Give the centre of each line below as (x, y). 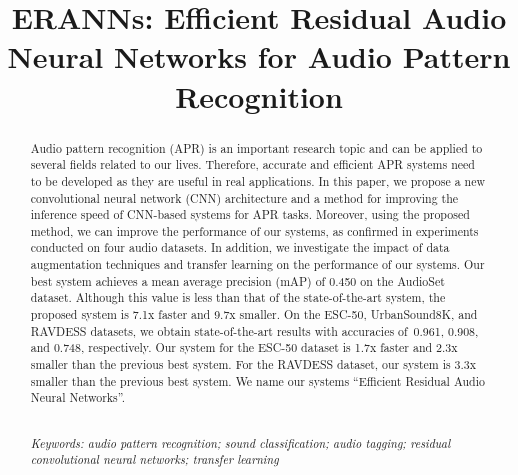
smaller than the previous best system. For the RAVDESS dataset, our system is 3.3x (253, 364)
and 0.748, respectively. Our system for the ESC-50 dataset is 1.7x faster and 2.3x (244, 347)
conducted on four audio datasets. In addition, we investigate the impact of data (240, 247)
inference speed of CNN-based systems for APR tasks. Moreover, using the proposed (250, 214)
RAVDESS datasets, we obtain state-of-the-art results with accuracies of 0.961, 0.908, (254, 330)
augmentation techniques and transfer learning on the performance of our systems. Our (257, 264)
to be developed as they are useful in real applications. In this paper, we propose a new (258, 180)
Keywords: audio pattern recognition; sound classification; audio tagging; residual (240, 442)
